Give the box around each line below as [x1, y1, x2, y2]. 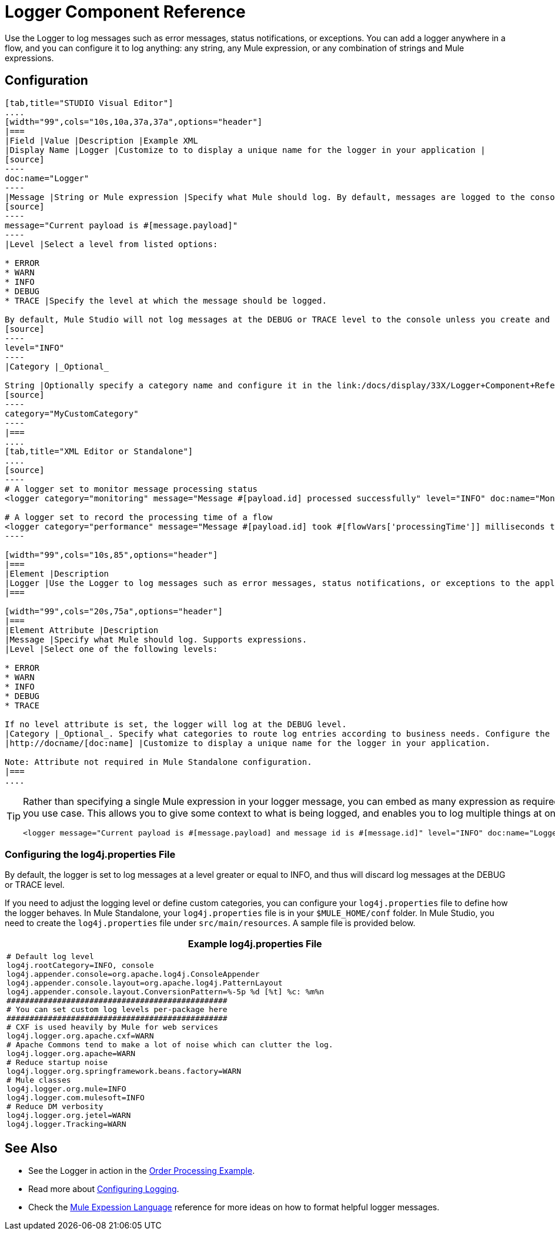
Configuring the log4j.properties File [5, 848, 176, 860]
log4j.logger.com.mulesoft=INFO [6, 1093, 145, 1103]
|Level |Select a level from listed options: [5, 239, 218, 249]
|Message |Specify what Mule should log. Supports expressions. [5, 634, 307, 644]
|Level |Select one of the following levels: [5, 644, 218, 654]
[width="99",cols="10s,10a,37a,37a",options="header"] [5, 116, 263, 127]
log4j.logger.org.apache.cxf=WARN [6, 1031, 154, 1041]
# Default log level [6, 952, 94, 961]
